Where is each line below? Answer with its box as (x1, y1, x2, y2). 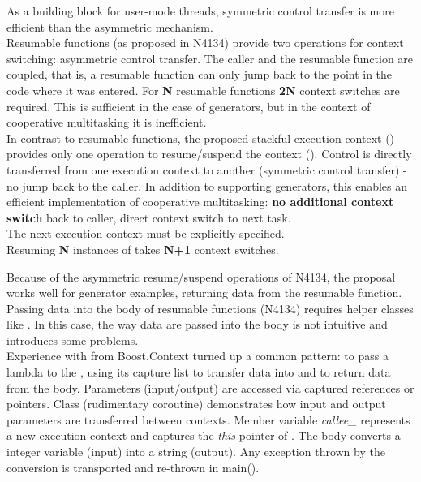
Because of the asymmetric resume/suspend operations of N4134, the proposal (6, 268, 396, 285)
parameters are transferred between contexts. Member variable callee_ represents (6, 411, 410, 428)
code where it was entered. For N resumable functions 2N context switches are (6, 81, 400, 98)
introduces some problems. (6, 331, 139, 348)
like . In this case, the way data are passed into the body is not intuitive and (6, 316, 388, 333)
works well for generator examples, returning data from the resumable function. (6, 284, 402, 301)
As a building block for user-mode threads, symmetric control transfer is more (6, 2, 394, 19)
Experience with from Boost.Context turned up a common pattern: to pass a (6, 347, 389, 364)
